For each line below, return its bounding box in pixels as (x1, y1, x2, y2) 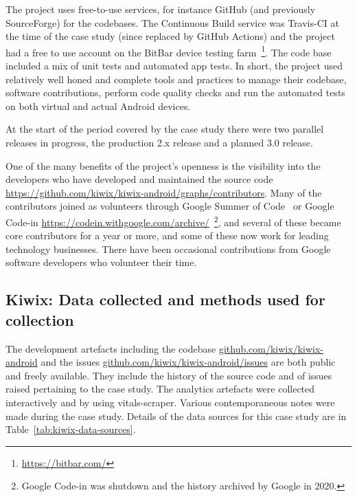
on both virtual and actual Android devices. (5, 98, 191, 113)
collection (5, 309, 74, 330)
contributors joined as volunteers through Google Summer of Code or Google (5, 199, 334, 213)
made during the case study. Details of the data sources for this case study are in (5, 408, 347, 423)
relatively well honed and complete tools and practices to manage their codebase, (5, 71, 347, 86)
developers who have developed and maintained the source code (5, 172, 273, 186)
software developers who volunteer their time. (5, 255, 197, 269)
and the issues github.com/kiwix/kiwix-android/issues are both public (41, 355, 336, 369)
